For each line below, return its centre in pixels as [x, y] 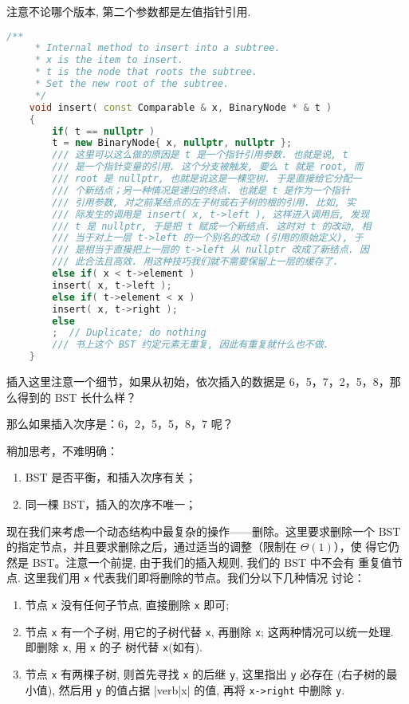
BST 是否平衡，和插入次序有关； [111, 477]
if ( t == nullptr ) [104, 131]
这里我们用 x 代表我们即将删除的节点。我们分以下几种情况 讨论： [195, 578]
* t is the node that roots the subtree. [146, 72]
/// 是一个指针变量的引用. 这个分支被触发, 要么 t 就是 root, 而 [208, 167]
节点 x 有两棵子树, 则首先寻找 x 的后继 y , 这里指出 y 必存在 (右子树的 [206, 674]
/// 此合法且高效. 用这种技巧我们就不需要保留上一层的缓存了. [195, 262]
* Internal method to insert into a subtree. [157, 48]
